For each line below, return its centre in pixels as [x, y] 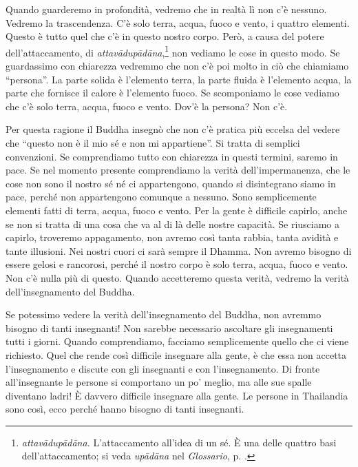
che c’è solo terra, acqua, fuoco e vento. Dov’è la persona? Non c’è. [147, 106]
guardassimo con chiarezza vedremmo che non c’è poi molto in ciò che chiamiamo [177, 66]
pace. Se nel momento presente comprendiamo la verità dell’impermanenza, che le [178, 170]
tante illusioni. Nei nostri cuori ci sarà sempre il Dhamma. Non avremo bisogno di [179, 250]
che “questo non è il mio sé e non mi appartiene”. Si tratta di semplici [153, 143]
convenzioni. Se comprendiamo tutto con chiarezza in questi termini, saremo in [172, 156]
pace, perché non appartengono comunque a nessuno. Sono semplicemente [161, 197]
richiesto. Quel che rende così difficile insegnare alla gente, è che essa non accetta [176, 354]
